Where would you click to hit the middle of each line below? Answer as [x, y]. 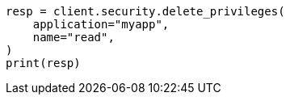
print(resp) [43, 63]
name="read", [74, 37]
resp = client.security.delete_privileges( [145, 11]
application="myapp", [101, 24]
